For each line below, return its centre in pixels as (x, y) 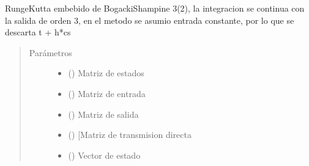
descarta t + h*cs (38, 32)
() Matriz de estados (106, 73)
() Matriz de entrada (107, 93)
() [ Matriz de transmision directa (130, 135)
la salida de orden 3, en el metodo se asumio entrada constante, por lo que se (150, 20)
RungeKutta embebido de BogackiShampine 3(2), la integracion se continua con (155, 8)
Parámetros (50, 52)
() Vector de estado (104, 155)
